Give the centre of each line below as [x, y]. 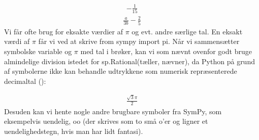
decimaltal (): [25, 81]
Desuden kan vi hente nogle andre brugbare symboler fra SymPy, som [113, 111]
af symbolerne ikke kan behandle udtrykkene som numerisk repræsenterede [121, 71]
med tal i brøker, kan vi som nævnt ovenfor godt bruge [166, 51]
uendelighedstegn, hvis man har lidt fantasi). [74, 131]
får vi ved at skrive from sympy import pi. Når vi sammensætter [139, 41]
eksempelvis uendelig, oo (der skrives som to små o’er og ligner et [106, 121]
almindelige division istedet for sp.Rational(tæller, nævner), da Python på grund [129, 61]
